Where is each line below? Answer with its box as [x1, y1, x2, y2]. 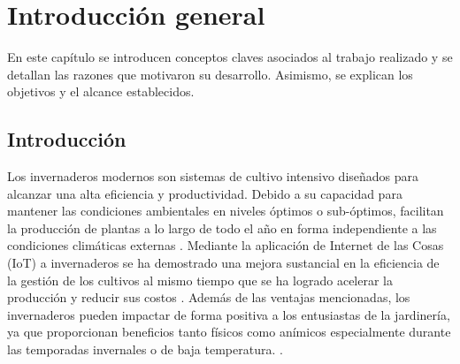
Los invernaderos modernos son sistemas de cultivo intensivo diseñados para [7, 167, 419, 186]
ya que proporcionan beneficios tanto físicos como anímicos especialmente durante [7, 322, 451, 341]
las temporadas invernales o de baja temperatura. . [7, 340, 283, 359]
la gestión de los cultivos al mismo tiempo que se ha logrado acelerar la [7, 270, 394, 289]
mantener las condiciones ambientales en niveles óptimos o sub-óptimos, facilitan [7, 201, 444, 220]
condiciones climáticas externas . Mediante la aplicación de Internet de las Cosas [7, 236, 444, 254]
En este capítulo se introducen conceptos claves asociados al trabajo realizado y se [7, 48, 453, 66]
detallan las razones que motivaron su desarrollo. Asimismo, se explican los [7, 64, 413, 83]
